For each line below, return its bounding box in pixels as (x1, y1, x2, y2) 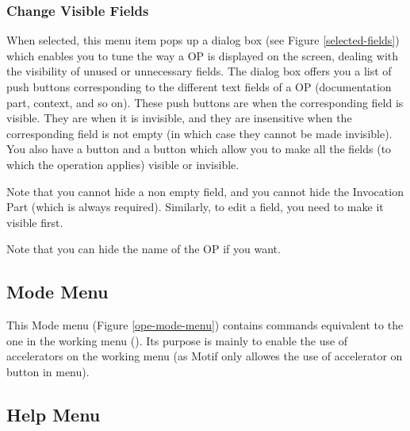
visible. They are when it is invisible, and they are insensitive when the (6, 110, 352, 126)
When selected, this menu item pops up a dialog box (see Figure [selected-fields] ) (6, 32, 400, 48)
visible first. (6, 214, 63, 230)
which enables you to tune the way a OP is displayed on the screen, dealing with (6, 47, 399, 63)
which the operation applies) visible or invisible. (6, 156, 239, 172)
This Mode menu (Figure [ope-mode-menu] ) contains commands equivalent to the (6, 317, 404, 333)
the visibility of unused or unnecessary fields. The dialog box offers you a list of (6, 63, 392, 79)
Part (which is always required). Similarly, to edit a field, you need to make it (6, 198, 384, 215)
